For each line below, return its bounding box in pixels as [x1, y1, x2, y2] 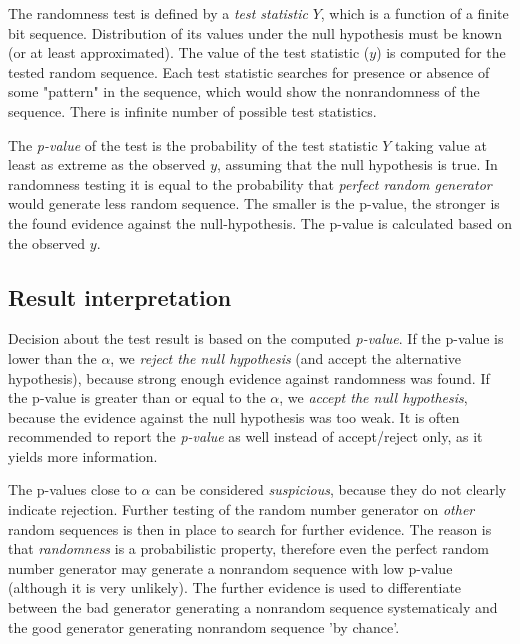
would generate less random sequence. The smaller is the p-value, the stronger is [8, 193, 500, 214]
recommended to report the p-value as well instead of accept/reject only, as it [8, 426, 483, 447]
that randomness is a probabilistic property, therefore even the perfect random [8, 538, 489, 559]
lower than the [8, 347, 97, 368]
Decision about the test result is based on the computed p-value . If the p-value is [8, 328, 504, 349]
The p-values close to [8, 479, 137, 500]
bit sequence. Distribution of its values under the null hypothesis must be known [8, 22, 502, 43]
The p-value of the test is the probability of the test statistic [8, 134, 378, 155]
